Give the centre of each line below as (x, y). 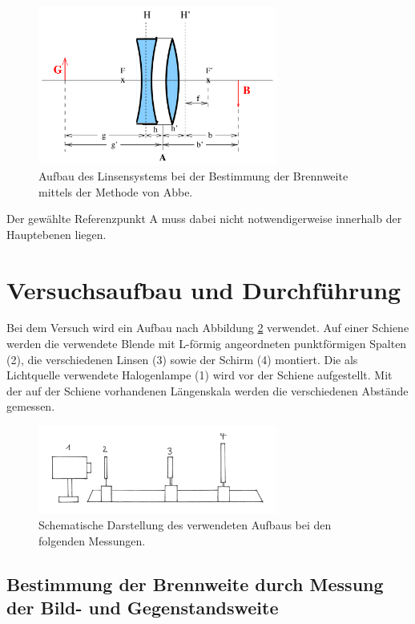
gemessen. (31, 406)
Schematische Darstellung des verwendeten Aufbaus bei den (185, 525)
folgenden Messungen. (92, 540)
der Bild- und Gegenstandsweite (143, 608)
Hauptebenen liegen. (56, 234)
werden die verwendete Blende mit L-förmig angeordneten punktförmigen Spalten (207, 344)
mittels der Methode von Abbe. (116, 191)
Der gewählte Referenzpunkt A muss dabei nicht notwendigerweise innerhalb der (204, 219)
